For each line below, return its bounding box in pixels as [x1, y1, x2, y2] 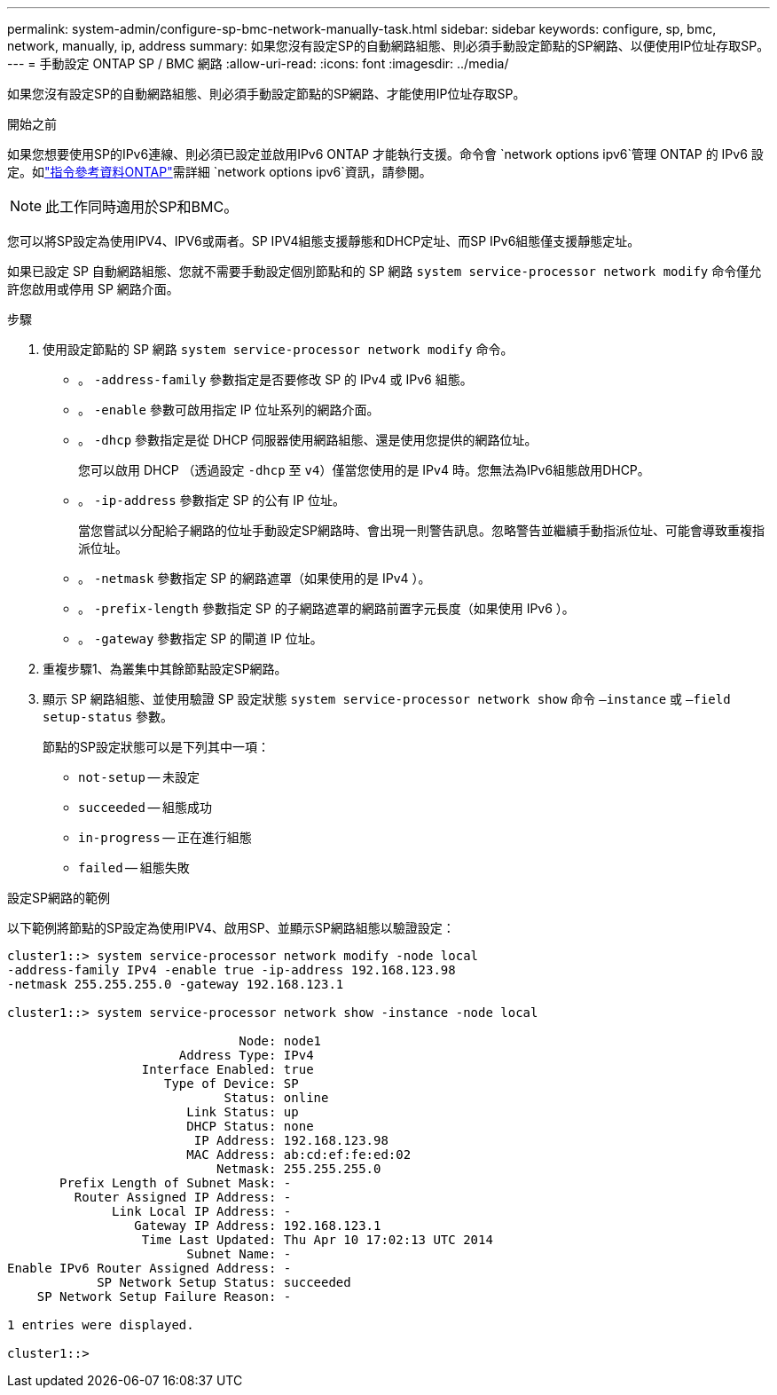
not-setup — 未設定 [78, 769, 200, 784]
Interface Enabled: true [141, 1062, 314, 1076]
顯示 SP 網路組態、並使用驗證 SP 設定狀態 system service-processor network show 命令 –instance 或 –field [43, 691, 731, 706]
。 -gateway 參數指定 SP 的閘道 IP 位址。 [78, 631, 323, 646]
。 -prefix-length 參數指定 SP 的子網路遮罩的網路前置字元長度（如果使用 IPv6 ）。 [78, 601, 575, 616]
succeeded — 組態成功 [78, 800, 212, 815]
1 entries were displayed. [7, 1318, 194, 1332]
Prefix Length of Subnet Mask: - [59, 1176, 292, 1190]
